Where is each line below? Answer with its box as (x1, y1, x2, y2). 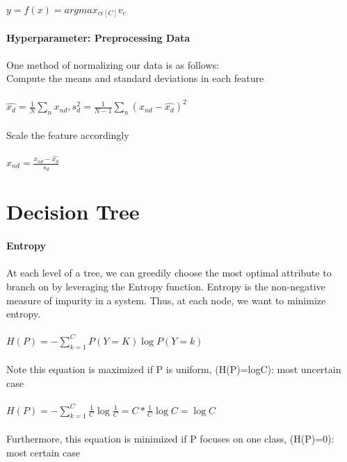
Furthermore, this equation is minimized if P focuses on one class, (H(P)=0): (6, 431, 334, 445)
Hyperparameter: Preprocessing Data (6, 30, 191, 44)
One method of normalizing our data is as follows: (6, 57, 219, 72)
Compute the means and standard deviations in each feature (6, 71, 264, 85)
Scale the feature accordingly (6, 127, 129, 142)
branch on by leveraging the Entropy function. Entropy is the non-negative (6, 279, 325, 294)
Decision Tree (6, 197, 140, 226)
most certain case (6, 445, 80, 459)
